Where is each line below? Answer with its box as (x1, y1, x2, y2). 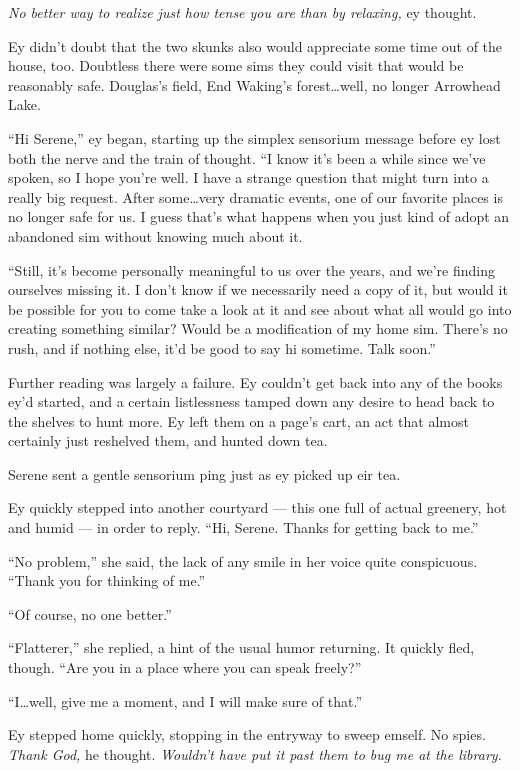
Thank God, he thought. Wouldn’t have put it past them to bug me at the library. (8, 743, 502, 764)
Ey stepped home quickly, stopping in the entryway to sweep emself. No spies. (8, 724, 486, 745)
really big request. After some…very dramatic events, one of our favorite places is (8, 186, 503, 207)
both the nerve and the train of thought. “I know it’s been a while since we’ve (8, 147, 486, 168)
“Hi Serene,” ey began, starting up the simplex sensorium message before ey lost (8, 127, 501, 148)
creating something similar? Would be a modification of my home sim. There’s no (8, 318, 508, 339)
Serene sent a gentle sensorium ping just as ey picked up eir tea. (8, 463, 401, 484)
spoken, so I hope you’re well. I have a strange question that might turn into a (8, 167, 489, 188)
